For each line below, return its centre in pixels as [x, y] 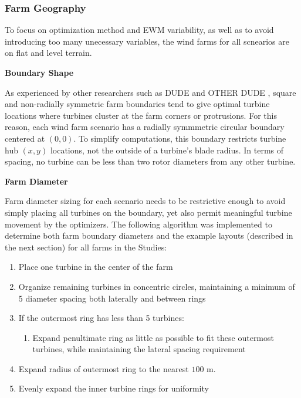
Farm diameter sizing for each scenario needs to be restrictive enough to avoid [145, 201]
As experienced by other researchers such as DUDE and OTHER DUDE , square [150, 92]
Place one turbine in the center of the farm [96, 267]
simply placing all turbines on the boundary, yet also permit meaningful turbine [148, 212]
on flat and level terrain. [48, 53]
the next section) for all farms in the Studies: [86, 247]
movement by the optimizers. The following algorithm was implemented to [138, 224]
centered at [25, 138]
